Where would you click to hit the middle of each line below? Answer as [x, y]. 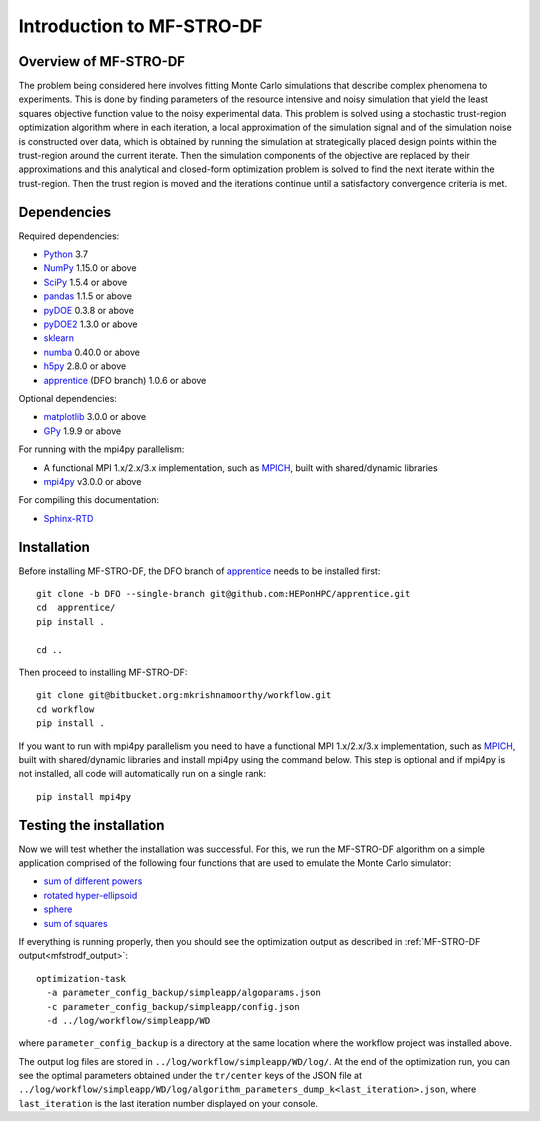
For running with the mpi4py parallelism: [101, 449]
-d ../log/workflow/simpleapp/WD [128, 1020]
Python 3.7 [66, 254]
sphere [58, 909]
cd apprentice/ [76, 608]
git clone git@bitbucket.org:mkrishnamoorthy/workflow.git [184, 695]
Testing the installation [91, 825]
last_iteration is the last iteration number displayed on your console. [168, 1103]
